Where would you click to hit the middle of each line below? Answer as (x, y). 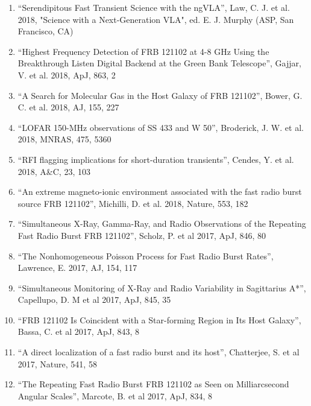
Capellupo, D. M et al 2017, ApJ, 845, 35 (94, 300)
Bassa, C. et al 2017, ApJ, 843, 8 (78, 331)
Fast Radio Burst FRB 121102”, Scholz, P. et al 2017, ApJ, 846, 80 (142, 235)
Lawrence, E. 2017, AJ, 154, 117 (77, 268)
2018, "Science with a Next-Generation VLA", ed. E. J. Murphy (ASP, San (156, 19)
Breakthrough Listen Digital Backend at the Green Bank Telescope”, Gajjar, (159, 63)
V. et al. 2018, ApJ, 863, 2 (67, 75)
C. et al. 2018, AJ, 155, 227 (68, 107)
